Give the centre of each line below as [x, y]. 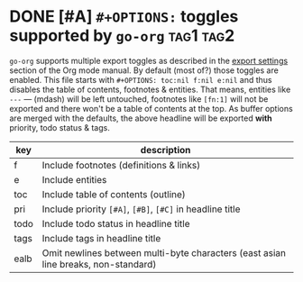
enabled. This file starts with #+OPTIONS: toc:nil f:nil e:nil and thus [141, 79]
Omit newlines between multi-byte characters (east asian [164, 252]
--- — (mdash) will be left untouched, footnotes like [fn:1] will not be [139, 99]
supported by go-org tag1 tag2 [122, 36]
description [165, 150]
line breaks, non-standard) [99, 264]
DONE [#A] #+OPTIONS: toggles [124, 17]
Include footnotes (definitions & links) [121, 165]
